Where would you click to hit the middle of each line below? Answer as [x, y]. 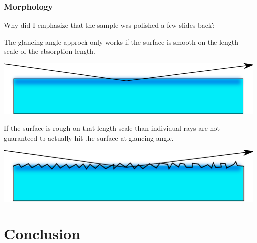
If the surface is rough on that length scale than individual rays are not [112, 128]
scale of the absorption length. [50, 51]
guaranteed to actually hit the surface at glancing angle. [89, 137]
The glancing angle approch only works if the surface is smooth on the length [121, 41]
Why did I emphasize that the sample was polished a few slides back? [109, 25]
